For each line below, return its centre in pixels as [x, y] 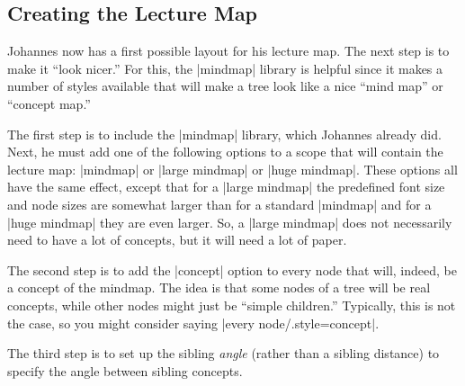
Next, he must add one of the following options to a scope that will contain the [225, 152]
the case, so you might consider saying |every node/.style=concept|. [193, 323]
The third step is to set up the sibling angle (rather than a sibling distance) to [224, 353]
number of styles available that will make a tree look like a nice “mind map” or [225, 86]
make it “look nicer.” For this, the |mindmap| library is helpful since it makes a [225, 68]
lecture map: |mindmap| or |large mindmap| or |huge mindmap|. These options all [232, 169]
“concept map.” [49, 103]
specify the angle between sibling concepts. [125, 370]
